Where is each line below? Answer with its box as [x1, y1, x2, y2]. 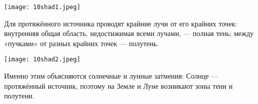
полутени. [4, 90, 35, 101]
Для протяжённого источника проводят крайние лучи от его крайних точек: [4, 18, 238, 28]
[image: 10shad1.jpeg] [4, 4, 81, 11]
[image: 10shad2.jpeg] [4, 56, 81, 63]
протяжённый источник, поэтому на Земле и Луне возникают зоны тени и [4, 80, 233, 91]
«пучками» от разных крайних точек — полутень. [4, 38, 159, 48]
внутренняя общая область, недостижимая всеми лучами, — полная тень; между [4, 28, 254, 39]
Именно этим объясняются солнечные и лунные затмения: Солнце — [4, 71, 218, 81]
